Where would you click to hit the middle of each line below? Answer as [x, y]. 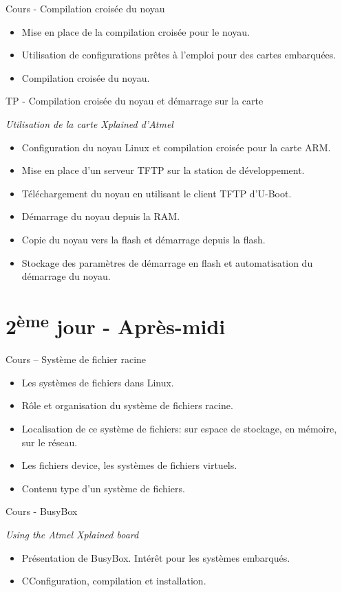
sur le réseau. [50, 442]
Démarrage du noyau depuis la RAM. [101, 216]
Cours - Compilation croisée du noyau [85, 8]
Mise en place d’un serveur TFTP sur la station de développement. [163, 170]
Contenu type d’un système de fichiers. [103, 488]
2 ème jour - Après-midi [116, 325]
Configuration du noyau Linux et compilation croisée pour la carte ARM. [176, 147]
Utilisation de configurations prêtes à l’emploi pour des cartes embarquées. [179, 55]
